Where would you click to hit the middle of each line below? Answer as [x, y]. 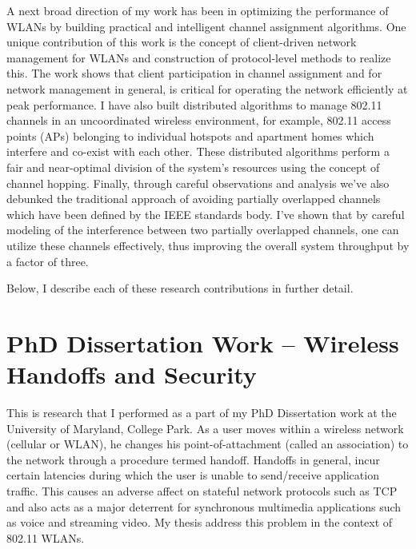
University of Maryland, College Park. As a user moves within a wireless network [205, 428]
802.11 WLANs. [46, 537]
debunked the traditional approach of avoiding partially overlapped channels [194, 199]
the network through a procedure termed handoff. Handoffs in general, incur [193, 459]
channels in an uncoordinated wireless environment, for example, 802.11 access [199, 120]
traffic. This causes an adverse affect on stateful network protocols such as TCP [202, 490]
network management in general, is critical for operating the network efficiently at [207, 88]
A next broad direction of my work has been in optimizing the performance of [198, 10]
